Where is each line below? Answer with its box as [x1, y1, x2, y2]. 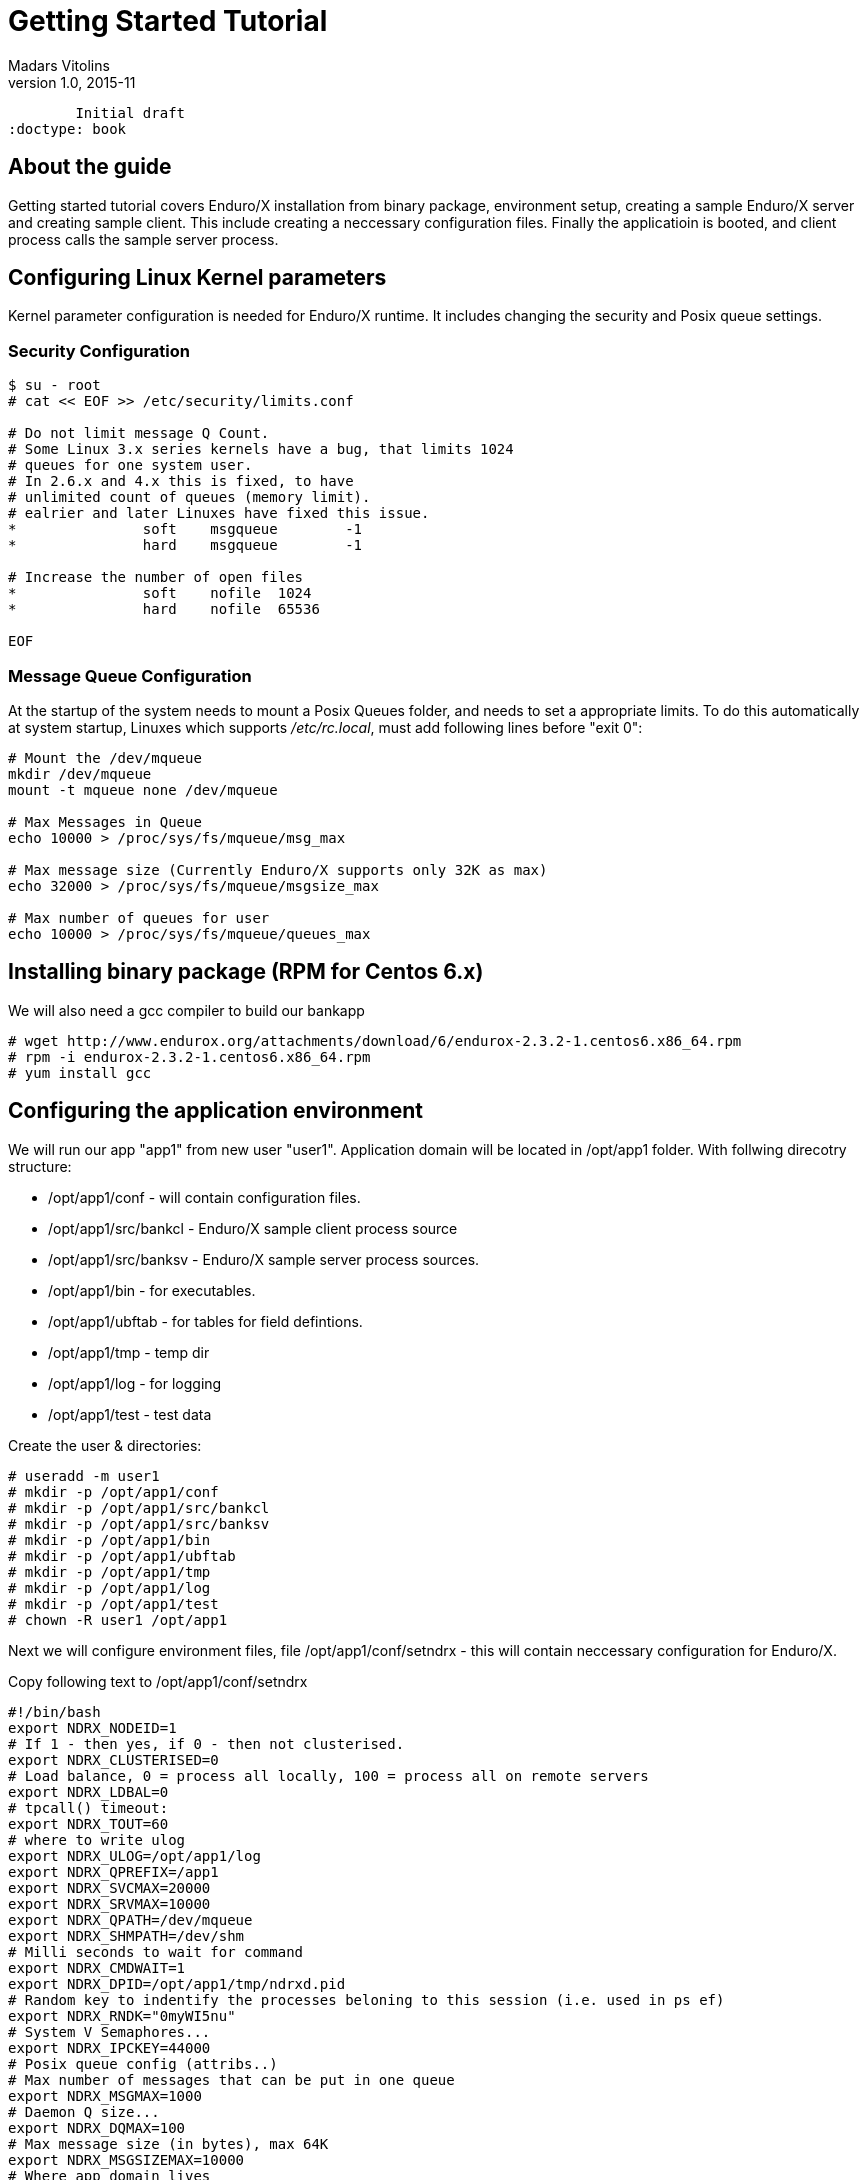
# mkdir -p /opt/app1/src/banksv [8, 1515, 270, 1532]
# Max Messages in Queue [8, 813, 202, 830]
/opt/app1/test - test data [48, 1405, 212, 1423]
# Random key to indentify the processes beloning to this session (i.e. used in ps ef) [8, 1991, 725, 2008]
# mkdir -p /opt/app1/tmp [8, 1563, 211, 1580]
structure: [8, 1157, 72, 1175]
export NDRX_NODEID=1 [8, 1719, 177, 1736]
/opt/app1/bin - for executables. [48, 1281, 256, 1299]
